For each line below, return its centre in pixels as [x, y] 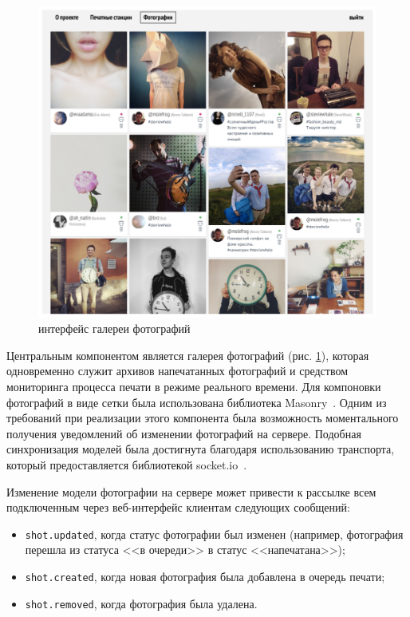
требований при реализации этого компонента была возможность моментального [203, 418]
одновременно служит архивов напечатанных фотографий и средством [177, 371]
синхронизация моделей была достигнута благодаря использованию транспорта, [201, 449]
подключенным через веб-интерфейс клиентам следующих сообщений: [178, 507]
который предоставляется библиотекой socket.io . [127, 464]
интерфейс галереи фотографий [114, 328]
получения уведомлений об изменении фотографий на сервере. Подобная [184, 433]
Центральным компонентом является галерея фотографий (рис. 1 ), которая [188, 355]
